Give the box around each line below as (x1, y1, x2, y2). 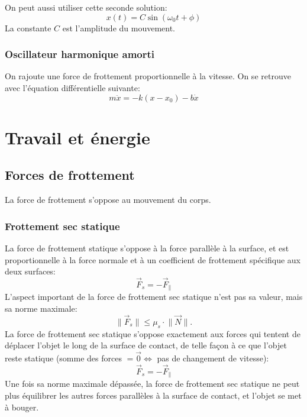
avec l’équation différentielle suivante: (5, 82, 140, 93)
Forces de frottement (5, 166, 135, 184)
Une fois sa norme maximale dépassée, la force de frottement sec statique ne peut (5, 377, 300, 390)
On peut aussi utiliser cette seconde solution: (5, 1, 167, 13)
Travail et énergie (5, 125, 150, 149)
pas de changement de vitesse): (157, 352, 269, 364)
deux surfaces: (5, 265, 56, 277)
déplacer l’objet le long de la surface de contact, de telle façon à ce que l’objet (5, 339, 287, 351)
